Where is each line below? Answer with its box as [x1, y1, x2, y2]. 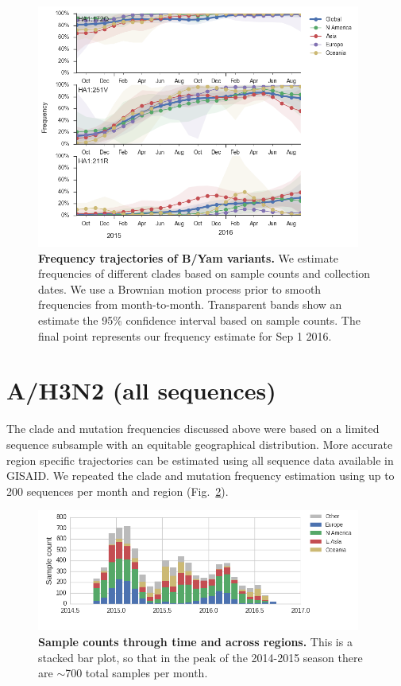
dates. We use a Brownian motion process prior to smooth [38, 280, 322, 297]
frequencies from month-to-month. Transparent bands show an [38, 296, 342, 313]
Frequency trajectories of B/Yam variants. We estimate [38, 249, 339, 266]
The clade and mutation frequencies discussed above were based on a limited [6, 420, 380, 437]
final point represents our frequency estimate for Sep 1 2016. [38, 327, 332, 344]
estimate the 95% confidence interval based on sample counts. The [38, 312, 361, 329]
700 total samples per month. [65, 665, 208, 681]
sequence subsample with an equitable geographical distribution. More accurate [6, 435, 393, 452]
